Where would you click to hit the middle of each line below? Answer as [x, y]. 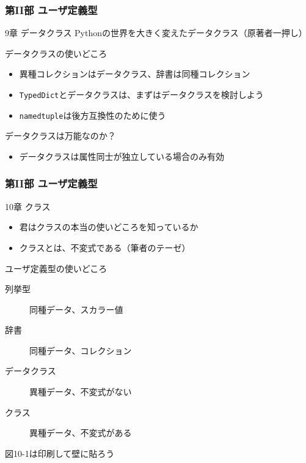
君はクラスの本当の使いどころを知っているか [109, 227]
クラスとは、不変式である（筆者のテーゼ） [105, 247]
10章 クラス [28, 206]
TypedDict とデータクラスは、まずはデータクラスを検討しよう [141, 94]
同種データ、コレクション [81, 350]
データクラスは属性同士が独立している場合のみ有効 [122, 156]
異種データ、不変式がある [81, 433]
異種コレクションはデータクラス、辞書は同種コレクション [135, 74]
